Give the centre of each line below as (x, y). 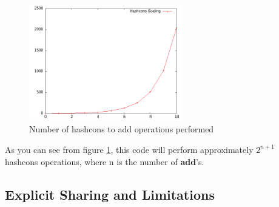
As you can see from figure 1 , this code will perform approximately (129, 149)
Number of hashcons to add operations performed (122, 129)
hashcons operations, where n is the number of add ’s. (105, 161)
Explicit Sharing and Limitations (110, 194)
